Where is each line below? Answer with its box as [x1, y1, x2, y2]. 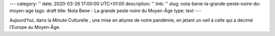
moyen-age [9, 8, 34, 14]
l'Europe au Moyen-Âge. [9, 24, 61, 30]
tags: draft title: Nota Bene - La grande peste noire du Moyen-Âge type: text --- [35, 8, 201, 14]
